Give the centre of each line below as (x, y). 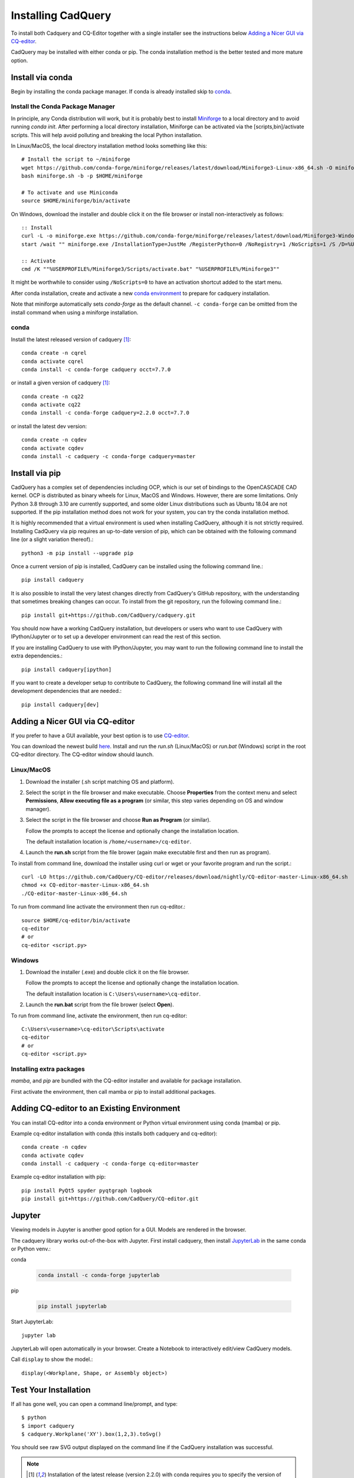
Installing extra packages (48, 1069)
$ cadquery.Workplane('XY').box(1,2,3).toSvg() (91, 1434)
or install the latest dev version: (49, 426)
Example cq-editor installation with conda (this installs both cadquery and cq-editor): (114, 1133)
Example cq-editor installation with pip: (58, 1177)
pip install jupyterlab (73, 1306)
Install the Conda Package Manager (63, 106)
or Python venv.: (31, 1249)
